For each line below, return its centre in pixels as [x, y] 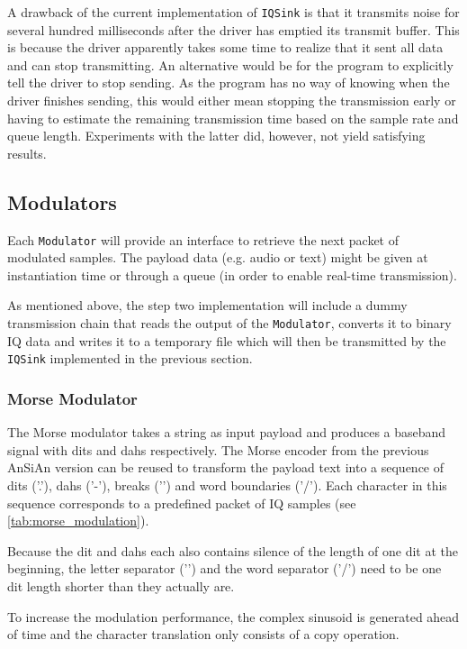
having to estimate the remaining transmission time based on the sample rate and [233, 118]
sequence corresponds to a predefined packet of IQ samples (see [182, 503]
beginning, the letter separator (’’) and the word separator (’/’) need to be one [225, 568]
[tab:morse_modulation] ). [78, 521]
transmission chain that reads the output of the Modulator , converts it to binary [229, 323]
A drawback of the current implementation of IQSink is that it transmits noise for [233, 12]
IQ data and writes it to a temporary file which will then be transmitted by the [227, 340]
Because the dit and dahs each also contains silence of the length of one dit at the [233, 550]
